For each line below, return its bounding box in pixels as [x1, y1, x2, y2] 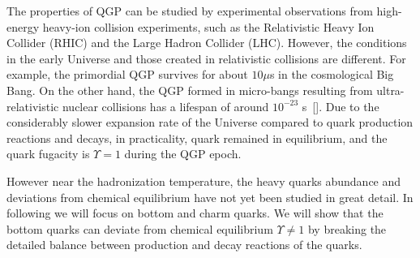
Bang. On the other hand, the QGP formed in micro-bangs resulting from [6, 81, 373, 98]
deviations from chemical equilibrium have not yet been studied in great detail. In [6, 188, 414, 205]
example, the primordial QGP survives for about [6, 66, 248, 83]
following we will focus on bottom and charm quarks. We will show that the [6, 204, 384, 221]
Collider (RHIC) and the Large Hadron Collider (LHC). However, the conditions [6, 34, 407, 51]
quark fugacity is [6, 145, 90, 162]
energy [6, 18, 40, 35]
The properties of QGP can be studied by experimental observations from [6, 2, 373, 19]
